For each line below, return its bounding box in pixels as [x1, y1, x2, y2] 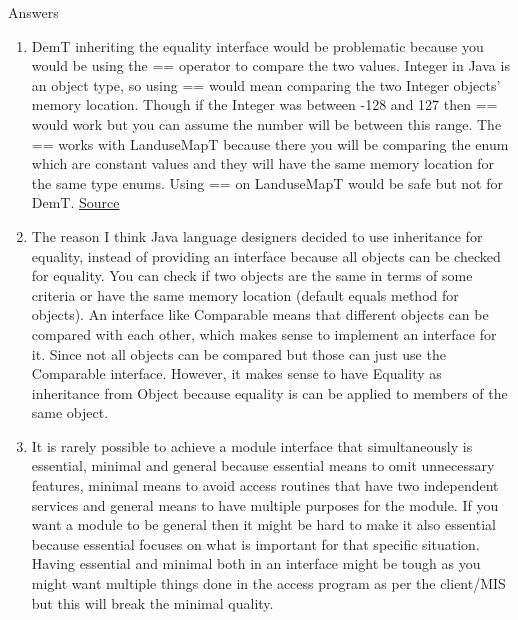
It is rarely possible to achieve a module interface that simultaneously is [31, 435, 473, 456]
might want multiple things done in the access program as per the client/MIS [31, 573, 506, 594]
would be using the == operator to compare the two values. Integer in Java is [31, 55, 510, 76]
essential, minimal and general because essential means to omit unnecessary [31, 455, 495, 476]
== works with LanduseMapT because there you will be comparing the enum [31, 133, 509, 154]
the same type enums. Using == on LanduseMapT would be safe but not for [31, 172, 503, 193]
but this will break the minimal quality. [31, 592, 274, 613]
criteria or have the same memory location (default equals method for [31, 284, 459, 305]
